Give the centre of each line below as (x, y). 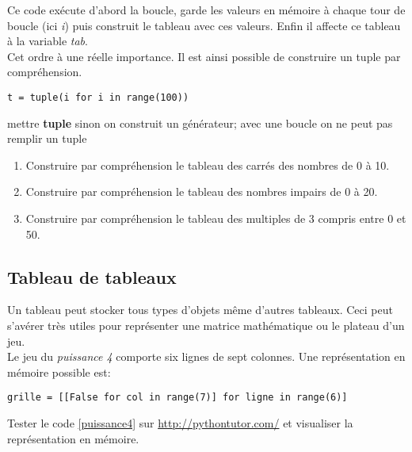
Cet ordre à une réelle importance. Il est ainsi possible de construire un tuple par (204, 56)
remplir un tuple (47, 138)
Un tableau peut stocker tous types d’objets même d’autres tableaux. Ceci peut (200, 310)
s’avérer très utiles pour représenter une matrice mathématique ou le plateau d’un (206, 325)
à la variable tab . (48, 41)
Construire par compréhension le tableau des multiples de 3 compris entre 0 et (216, 218)
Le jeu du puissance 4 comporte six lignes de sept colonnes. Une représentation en (206, 356)
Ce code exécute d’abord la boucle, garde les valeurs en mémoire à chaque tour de (206, 10)
